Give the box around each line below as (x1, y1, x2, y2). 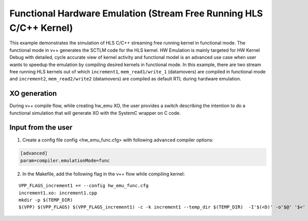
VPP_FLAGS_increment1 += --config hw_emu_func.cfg (18, 183, 149, 189)
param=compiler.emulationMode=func (20, 157, 110, 164)
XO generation (9, 89, 57, 98)
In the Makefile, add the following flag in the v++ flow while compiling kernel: (22, 171, 185, 177)
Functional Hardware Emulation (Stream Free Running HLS (9, 8, 263, 19)
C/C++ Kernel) (9, 22, 73, 33)
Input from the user (9, 123, 73, 132)
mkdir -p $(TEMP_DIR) (18, 197, 73, 203)
